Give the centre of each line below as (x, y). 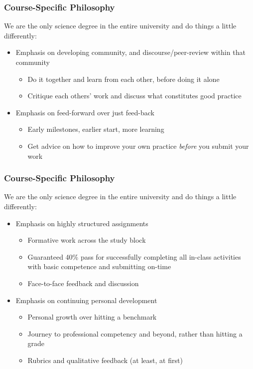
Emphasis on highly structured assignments (82, 223)
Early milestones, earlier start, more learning (96, 129)
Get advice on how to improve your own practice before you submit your (138, 146)
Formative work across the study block (87, 240)
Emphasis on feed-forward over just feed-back (85, 112)
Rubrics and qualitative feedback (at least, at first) (105, 360)
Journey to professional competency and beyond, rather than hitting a (135, 333)
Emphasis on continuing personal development (86, 300)
